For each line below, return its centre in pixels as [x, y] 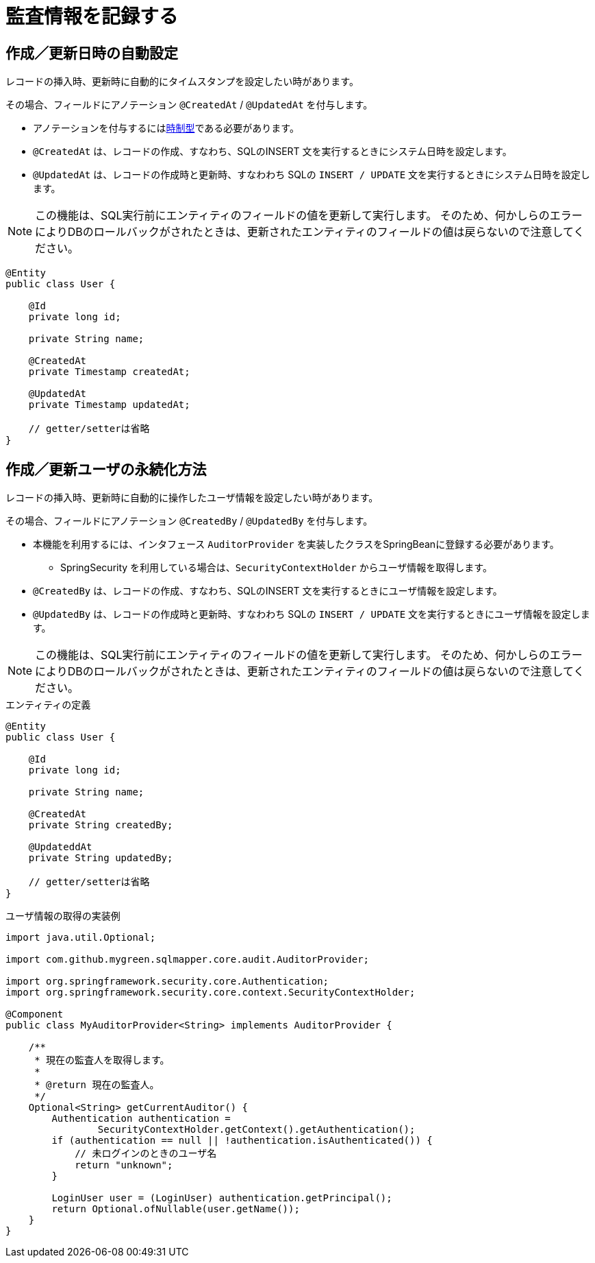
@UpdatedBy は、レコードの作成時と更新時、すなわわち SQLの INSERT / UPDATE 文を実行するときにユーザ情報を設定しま [312, 614]
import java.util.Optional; [81, 938]
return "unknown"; [124, 1165]
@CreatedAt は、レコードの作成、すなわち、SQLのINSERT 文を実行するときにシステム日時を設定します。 [273, 152]
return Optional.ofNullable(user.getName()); [176, 1209]
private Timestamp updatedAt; [109, 405]
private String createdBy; [101, 825]
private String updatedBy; [101, 858]
